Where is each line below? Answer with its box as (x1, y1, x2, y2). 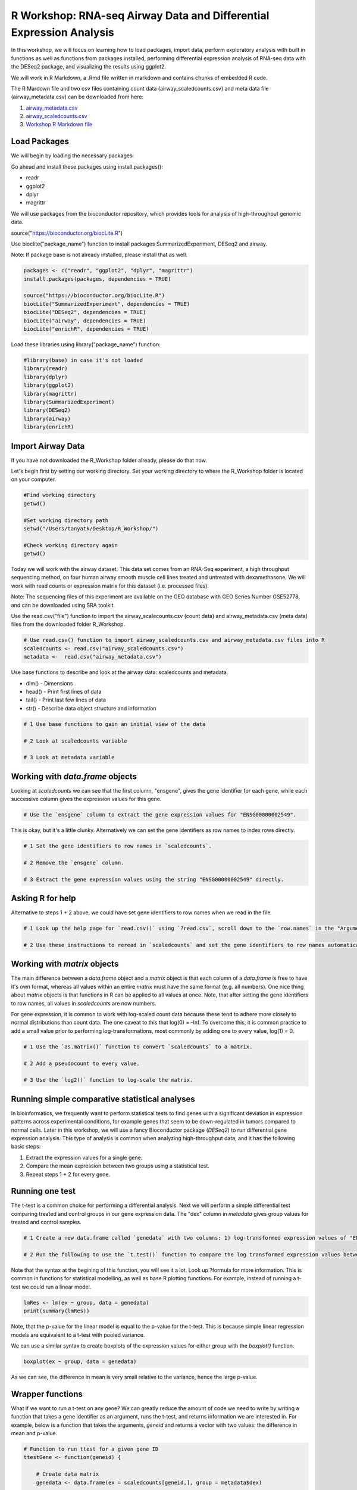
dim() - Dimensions (26, 679, 73, 687)
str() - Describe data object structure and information (26, 704, 157, 712)
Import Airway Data (11, 441, 85, 451)
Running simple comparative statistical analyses (11, 1094, 196, 1104)
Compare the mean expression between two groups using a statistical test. (26, 1162, 209, 1169)
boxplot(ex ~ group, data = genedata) (23, 1358, 137, 1365)
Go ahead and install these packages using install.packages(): (11, 163, 163, 170)
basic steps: (11, 1143, 41, 1150)
